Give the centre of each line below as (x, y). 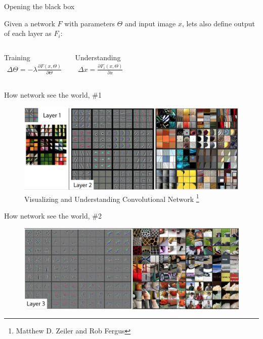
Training (17, 57)
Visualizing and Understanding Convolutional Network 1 (112, 198)
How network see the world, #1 (53, 95)
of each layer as (28, 33)
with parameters (90, 23)
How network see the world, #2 (53, 216)
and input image (150, 23)
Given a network (30, 23)
